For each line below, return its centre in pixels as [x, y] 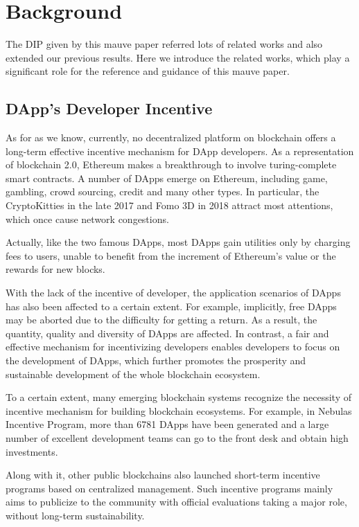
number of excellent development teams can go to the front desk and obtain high [177, 437]
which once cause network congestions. [87, 218]
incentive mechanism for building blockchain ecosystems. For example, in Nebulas [179, 410]
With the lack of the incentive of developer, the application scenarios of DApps [173, 293]
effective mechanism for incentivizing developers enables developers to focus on [173, 347]
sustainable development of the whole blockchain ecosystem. [133, 374]
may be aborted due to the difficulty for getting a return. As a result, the [161, 320]
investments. [32, 451]
